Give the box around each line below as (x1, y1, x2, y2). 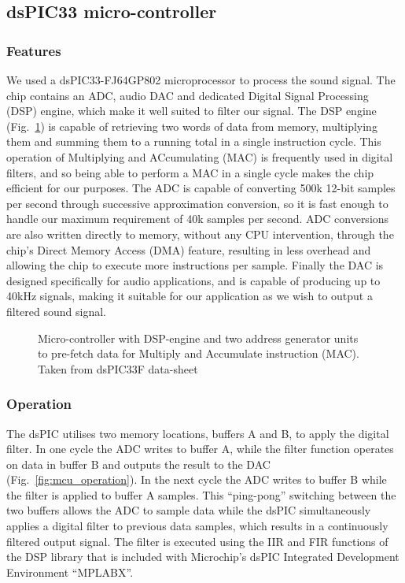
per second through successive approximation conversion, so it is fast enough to (6, 195, 388, 211)
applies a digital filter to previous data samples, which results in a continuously (6, 518, 388, 534)
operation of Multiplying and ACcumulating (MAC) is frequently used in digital (6, 148, 393, 165)
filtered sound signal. (6, 303, 106, 319)
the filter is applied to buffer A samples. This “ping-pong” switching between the (6, 486, 396, 503)
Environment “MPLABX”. (6, 563, 134, 580)
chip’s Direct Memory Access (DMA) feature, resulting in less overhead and (6, 241, 371, 258)
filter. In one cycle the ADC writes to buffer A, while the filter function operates (6, 440, 394, 457)
